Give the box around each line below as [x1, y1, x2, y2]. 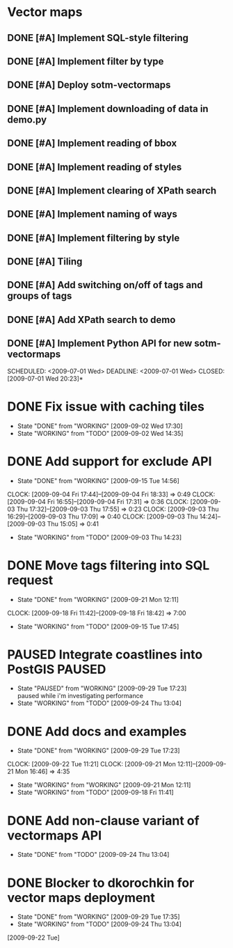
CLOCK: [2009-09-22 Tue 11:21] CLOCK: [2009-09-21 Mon [7, 760, 176, 768]
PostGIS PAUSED [7, 661, 106, 677]
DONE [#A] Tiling [7, 255, 83, 268]
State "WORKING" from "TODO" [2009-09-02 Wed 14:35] [17, 429, 184, 437]
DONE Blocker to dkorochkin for [7, 875, 195, 891]
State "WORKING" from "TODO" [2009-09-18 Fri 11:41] [17, 788, 174, 797]
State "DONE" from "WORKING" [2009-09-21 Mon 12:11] [17, 595, 179, 603]
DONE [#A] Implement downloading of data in [7, 102, 209, 115]
